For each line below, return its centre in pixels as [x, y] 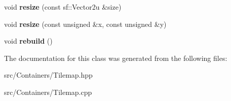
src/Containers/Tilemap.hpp [48, 75]
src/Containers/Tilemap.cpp [48, 92]
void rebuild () [28, 41]
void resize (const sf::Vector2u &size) [63, 7]
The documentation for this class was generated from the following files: [116, 58]
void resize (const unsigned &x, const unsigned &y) [85, 24]
